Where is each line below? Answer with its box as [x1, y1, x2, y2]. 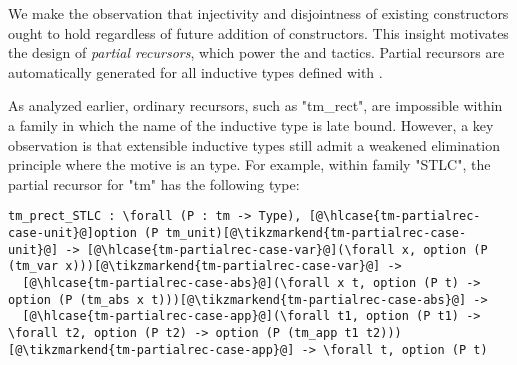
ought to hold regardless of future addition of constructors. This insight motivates [8, 22, 509, 43]
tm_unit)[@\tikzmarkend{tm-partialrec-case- [165, 226, 467, 240]
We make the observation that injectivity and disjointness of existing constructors [8, 3, 509, 23]
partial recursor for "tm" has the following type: [8, 173, 300, 194]
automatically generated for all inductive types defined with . [8, 61, 383, 82]
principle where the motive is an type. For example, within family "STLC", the [8, 154, 491, 175]
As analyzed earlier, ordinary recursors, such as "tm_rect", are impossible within [8, 95, 503, 116]
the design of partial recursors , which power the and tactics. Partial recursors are [8, 42, 505, 63]
